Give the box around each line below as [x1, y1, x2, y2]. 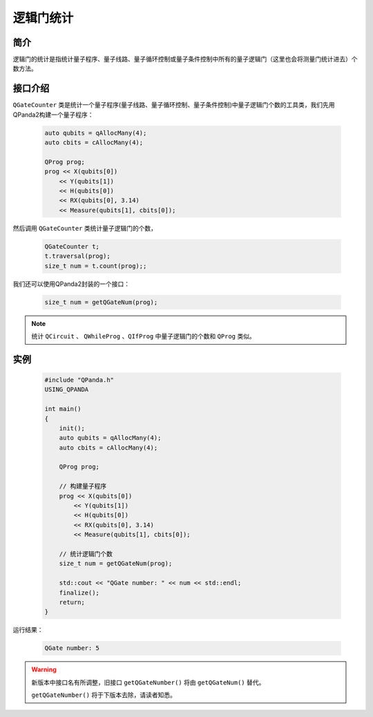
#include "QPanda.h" [44, 376, 114, 383]
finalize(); [59, 589, 100, 597]
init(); [59, 424, 86, 432]
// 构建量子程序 [59, 482, 107, 490]
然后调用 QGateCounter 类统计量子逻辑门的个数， [12, 224, 157, 232]
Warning [31, 665, 57, 673]
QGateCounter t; [44, 242, 100, 250]
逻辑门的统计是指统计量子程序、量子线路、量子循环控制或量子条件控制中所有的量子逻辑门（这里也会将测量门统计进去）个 [12, 55, 358, 64]
